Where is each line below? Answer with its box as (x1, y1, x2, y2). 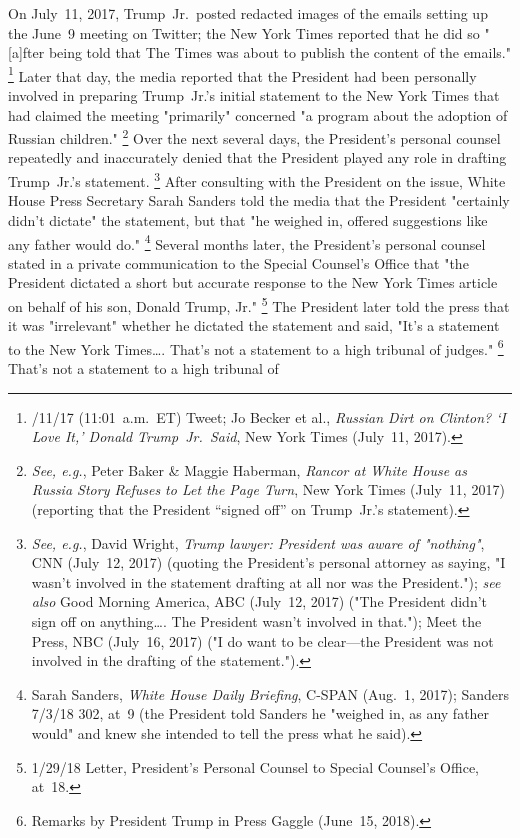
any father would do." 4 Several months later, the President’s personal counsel (8, 230, 486, 254)
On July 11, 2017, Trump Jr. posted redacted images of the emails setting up (8, 3, 488, 23)
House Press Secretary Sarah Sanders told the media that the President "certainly (8, 190, 510, 211)
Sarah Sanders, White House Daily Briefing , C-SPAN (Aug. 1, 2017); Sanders (31, 683, 510, 704)
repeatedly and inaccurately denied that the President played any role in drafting (8, 147, 507, 168)
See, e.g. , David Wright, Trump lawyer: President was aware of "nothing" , (31, 532, 485, 553)
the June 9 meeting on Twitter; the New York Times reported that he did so (8, 22, 480, 43)
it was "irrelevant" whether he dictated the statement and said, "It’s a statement (8, 315, 500, 336)
